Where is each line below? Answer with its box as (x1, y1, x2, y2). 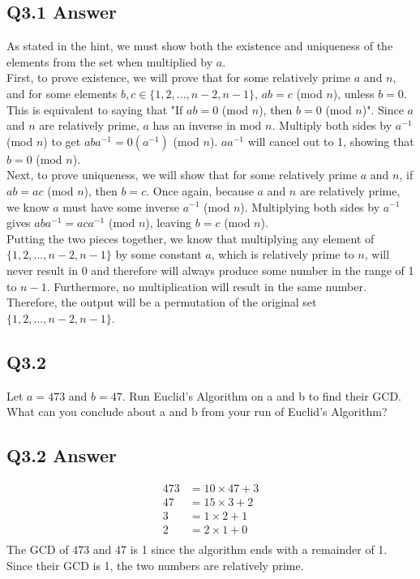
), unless (332, 84, 375, 101)
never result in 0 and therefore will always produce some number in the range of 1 (6, 261, 414, 278)
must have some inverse (62, 198, 179, 215)
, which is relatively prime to (211, 246, 354, 263)
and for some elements (6, 84, 118, 101)
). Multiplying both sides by (240, 198, 380, 215)
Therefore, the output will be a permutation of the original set (6, 294, 317, 311)
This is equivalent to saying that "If (6, 101, 183, 118)
